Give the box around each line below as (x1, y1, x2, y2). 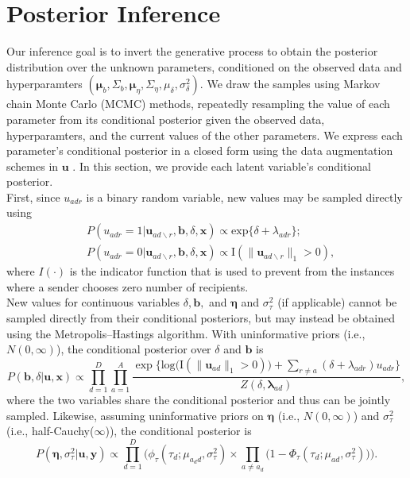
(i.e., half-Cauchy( (6, 422, 95, 439)
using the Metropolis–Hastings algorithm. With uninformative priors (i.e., (6, 325, 366, 341)
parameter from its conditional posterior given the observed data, (6, 110, 325, 127)
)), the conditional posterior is (105, 422, 252, 439)
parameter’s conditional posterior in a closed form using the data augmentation (6, 142, 393, 159)
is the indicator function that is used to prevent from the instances (69, 263, 395, 279)
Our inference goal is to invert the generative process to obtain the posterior (6, 43, 378, 60)
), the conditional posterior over (56, 341, 211, 357)
